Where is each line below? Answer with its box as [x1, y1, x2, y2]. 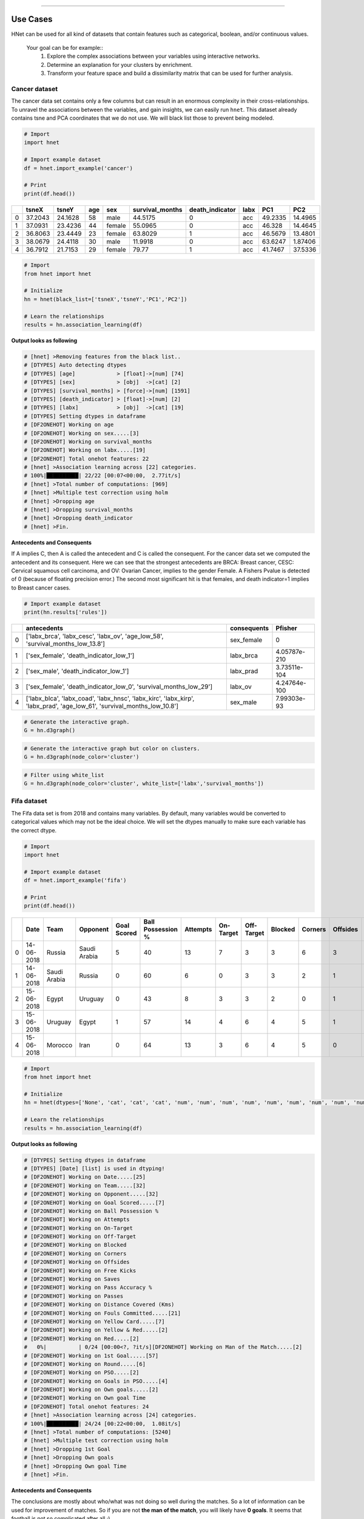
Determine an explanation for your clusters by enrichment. [47, 61, 193, 68]
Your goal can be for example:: [26, 44, 103, 51]
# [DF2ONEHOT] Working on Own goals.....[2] [24, 1386, 159, 1393]
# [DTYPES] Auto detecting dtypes [24, 362, 127, 369]
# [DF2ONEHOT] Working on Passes [24, 1292, 124, 1300]
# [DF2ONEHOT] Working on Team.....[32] [24, 1182, 146, 1189]
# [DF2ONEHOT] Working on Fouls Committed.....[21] [24, 1309, 181, 1317]
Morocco [46, 1041, 73, 1049]
